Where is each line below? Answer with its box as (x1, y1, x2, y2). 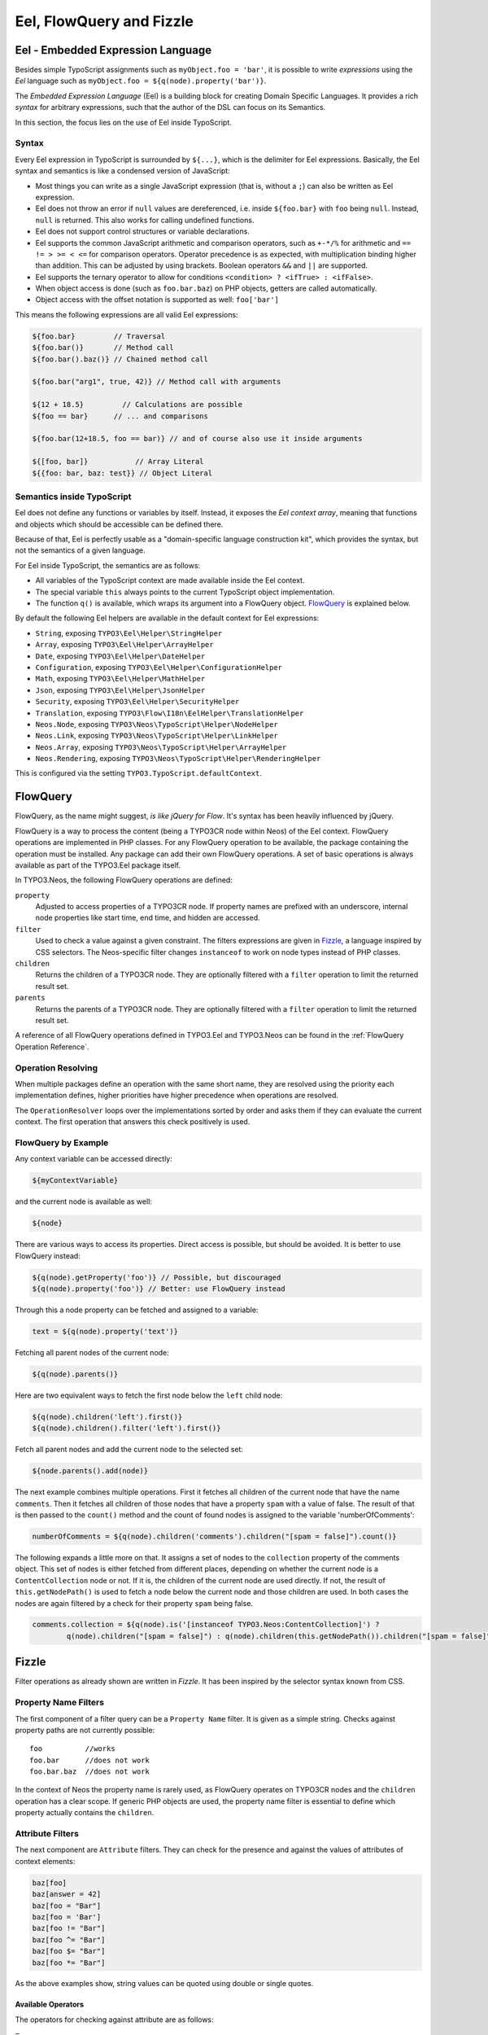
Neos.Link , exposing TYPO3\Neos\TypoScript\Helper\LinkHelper (35, 731, 278, 741)
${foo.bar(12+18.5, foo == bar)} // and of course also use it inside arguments (32, 434, 363, 444)
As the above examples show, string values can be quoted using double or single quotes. (15, 1979, 314, 1989)
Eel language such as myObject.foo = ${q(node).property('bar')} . (15, 76, 267, 85)
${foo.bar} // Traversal (32, 331, 166, 341)
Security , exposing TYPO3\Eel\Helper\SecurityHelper (35, 697, 240, 707)
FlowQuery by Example (15, 1136, 109, 1148)
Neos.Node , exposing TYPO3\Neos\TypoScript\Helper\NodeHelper (35, 719, 278, 729)
